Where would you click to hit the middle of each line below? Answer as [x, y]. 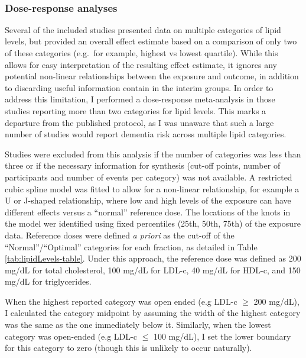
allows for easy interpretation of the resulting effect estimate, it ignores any [141, 64]
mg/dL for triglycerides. [48, 281]
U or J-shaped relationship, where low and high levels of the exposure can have [148, 200]
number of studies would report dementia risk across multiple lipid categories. [146, 134]
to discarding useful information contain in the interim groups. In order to [139, 87]
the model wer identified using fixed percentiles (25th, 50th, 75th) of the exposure [153, 223]
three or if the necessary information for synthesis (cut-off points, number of [143, 165]
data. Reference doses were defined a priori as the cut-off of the [120, 235]
